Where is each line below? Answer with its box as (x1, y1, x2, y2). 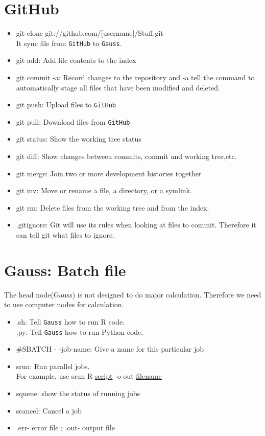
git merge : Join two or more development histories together (16, 168, 202, 178)
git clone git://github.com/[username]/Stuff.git (16, 28, 163, 38)
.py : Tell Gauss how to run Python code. (16, 326, 143, 337)
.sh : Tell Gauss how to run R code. (16, 316, 125, 327)
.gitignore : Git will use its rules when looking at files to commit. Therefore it (16, 219, 256, 230)
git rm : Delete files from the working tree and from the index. (16, 202, 209, 213)
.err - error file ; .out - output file (16, 422, 115, 433)
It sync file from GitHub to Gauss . (16, 37, 122, 48)
